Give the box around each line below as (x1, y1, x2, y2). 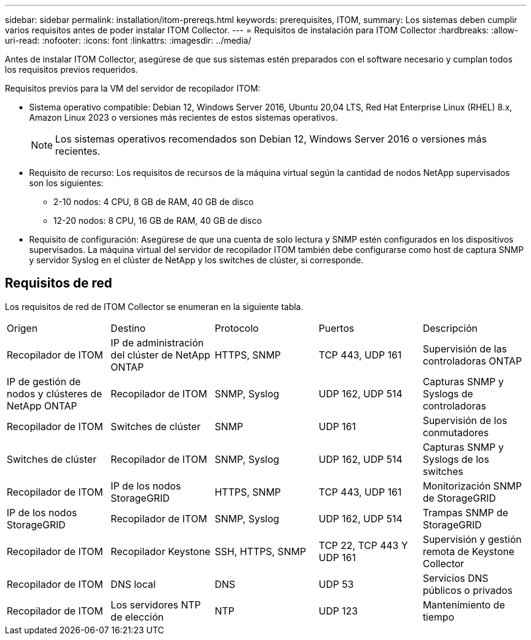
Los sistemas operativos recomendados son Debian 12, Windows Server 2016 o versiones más (55, 133, 487, 145)
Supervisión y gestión (422, 533, 522, 545)
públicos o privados (422, 584, 513, 596)
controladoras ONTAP (422, 354, 522, 367)
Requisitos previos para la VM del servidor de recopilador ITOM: (5, 83, 261, 93)
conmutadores (422, 426, 489, 439)
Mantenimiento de (422, 598, 505, 611)
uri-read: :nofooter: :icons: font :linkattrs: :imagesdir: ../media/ (5, 35, 252, 45)
